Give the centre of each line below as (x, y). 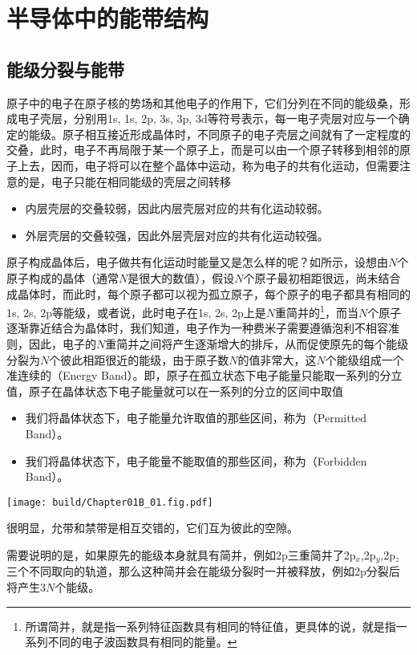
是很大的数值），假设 (181, 277)
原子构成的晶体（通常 (63, 277)
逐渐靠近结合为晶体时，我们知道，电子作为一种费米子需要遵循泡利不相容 (197, 328)
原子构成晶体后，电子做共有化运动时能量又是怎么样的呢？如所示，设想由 (197, 262)
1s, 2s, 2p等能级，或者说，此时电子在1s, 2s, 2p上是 (136, 312)
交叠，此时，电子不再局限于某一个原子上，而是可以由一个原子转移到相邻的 (203, 150)
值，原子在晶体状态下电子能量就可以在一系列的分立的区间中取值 (175, 391)
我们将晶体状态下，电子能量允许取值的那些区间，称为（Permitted (196, 418)
